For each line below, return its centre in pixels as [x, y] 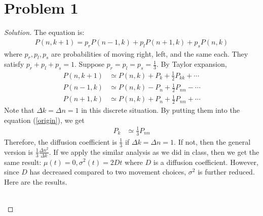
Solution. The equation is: [44, 32]
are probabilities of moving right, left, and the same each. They [150, 53]
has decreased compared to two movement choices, [108, 172]
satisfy [14, 64]
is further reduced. [226, 172]
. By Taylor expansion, [192, 64]
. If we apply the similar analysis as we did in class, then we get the [154, 152]
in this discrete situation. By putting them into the [160, 110]
